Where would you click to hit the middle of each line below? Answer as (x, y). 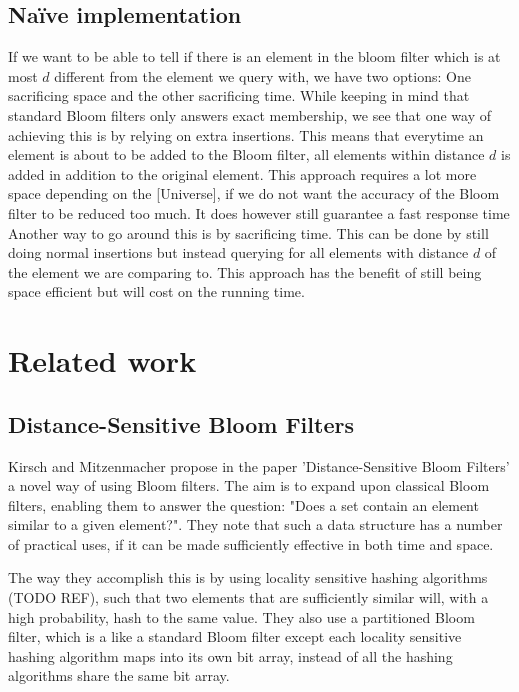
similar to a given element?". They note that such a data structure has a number (255, 524)
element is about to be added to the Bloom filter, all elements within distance (246, 154)
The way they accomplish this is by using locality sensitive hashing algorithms (248, 577)
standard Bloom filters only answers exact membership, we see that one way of (249, 114)
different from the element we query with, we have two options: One (262, 75)
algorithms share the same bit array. (119, 675)
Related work (102, 360)
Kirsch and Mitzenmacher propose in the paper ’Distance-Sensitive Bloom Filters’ (259, 465)
